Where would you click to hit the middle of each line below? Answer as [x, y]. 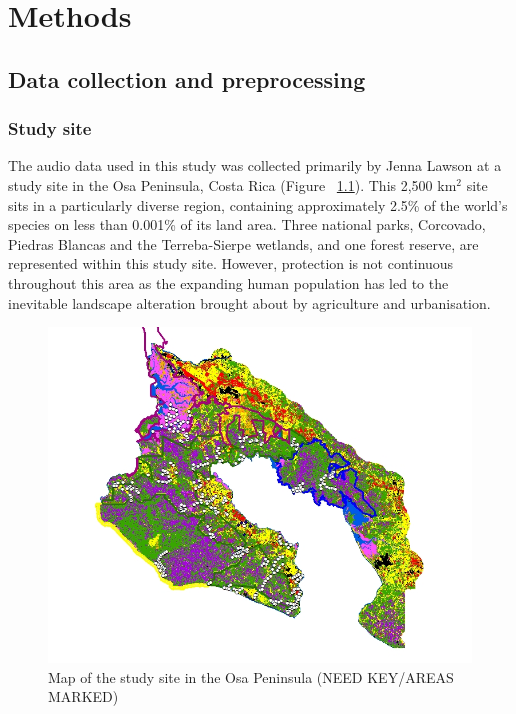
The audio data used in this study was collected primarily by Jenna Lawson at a [255, 165]
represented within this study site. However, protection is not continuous [231, 263]
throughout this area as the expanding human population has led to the [228, 282]
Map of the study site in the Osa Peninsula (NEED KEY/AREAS [251, 676]
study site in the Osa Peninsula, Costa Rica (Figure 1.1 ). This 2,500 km [232, 184]
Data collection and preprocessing [187, 78]
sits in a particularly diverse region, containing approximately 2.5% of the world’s [258, 204]
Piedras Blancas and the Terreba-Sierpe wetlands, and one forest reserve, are [243, 243]
